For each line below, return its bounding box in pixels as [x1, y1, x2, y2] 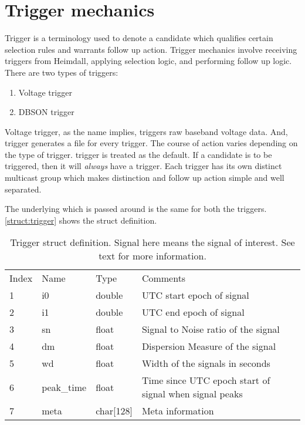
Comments [141, 271, 186, 285]
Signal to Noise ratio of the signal [141, 322, 280, 336]
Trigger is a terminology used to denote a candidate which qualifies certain [5, 32, 273, 44]
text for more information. [99, 249, 206, 263]
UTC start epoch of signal [141, 288, 249, 302]
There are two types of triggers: [5, 66, 118, 78]
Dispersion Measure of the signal [141, 339, 276, 353]
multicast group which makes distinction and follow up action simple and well [5, 171, 284, 184]
